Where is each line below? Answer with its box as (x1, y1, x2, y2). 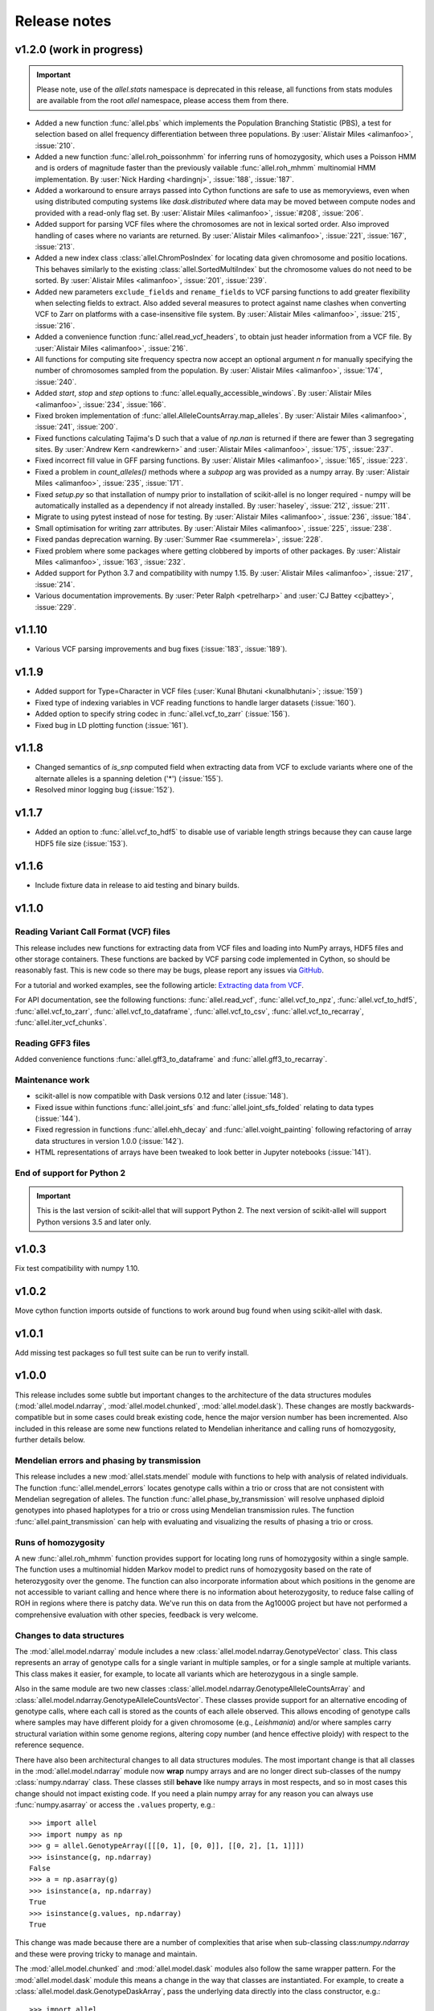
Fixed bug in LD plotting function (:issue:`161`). (35, 720, 189, 730)
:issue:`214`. (35, 579, 76, 589)
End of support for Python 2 (14, 1167, 126, 1178)
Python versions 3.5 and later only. (36, 1217, 152, 1227)
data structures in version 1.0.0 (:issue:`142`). (35, 1136, 184, 1145)
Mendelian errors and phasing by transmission (14, 1454, 201, 1466)
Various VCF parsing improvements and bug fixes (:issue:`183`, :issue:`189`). (35, 644, 288, 654)
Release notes (14, 12, 112, 30)
